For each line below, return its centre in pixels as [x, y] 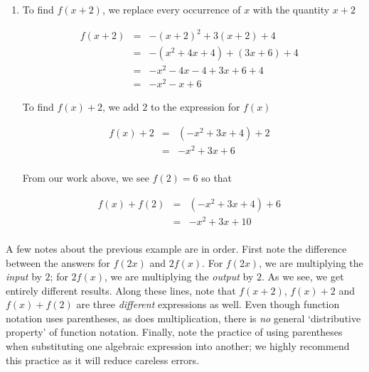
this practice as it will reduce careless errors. [103, 360]
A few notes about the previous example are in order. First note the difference [176, 248]
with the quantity [291, 9]
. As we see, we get [303, 277]
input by [24, 277]
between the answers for [58, 262]
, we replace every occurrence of [171, 9]
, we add [121, 107]
